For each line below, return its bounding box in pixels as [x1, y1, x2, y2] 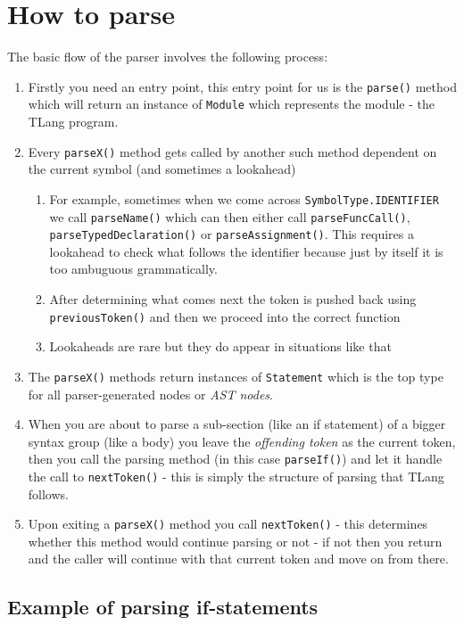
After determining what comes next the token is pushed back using [49, 290, 417, 308]
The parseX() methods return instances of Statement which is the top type [28, 366, 443, 385]
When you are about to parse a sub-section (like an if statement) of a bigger [28, 415, 446, 433]
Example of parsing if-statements [7, 593, 319, 621]
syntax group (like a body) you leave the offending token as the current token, [28, 432, 456, 450]
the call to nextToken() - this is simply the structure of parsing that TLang [28, 466, 444, 485]
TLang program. [28, 112, 119, 131]
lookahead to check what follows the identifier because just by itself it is [49, 242, 443, 260]
